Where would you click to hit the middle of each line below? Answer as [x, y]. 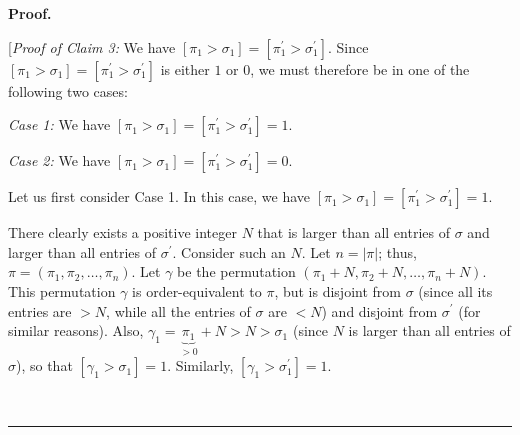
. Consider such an [229, 251]
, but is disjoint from [337, 290]
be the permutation [236, 271]
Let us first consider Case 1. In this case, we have [159, 196]
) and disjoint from [379, 310]
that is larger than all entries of [353, 232]
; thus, [397, 251]
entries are [40, 310]
